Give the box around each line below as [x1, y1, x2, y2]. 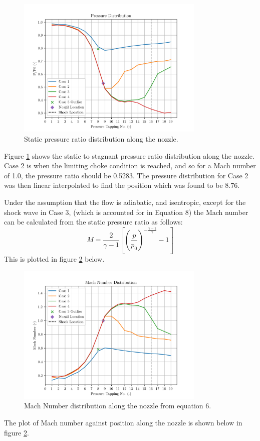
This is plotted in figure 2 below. [4, 253, 105, 264]
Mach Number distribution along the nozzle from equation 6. [24, 400, 211, 411]
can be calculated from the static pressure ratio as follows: [4, 216, 183, 227]
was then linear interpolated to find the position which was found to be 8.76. [4, 180, 240, 190]
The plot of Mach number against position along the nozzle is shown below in [4, 417, 242, 427]
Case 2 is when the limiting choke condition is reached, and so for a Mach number [4, 160, 256, 171]
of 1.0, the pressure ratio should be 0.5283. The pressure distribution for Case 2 [4, 170, 248, 180]
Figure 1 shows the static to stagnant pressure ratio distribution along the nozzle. [4, 150, 254, 161]
